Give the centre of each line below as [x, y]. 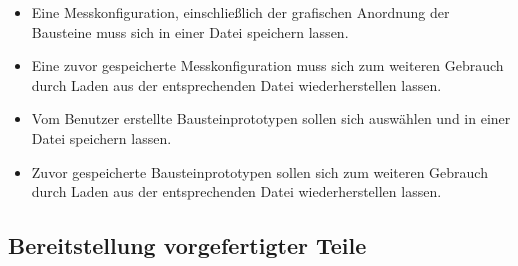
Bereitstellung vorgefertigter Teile [187, 245]
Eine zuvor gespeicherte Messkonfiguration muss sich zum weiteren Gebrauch [267, 65]
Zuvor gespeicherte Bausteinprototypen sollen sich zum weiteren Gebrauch [259, 171]
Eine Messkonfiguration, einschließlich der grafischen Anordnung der [240, 12]
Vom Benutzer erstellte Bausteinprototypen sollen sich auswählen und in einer [271, 118]
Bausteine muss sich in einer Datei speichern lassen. [190, 31]
